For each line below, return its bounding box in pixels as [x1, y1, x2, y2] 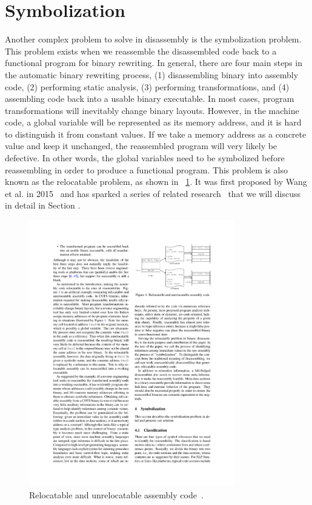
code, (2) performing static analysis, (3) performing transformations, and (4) [5, 80, 290, 93]
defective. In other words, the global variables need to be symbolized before [5, 152, 285, 164]
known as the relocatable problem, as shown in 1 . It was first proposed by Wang [5, 175, 307, 188]
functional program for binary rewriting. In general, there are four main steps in [5, 56, 302, 69]
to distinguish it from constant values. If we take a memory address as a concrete [5, 127, 307, 140]
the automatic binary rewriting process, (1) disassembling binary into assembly [5, 68, 299, 81]
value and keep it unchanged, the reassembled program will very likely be [5, 139, 277, 152]
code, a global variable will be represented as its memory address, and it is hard [5, 116, 302, 129]
